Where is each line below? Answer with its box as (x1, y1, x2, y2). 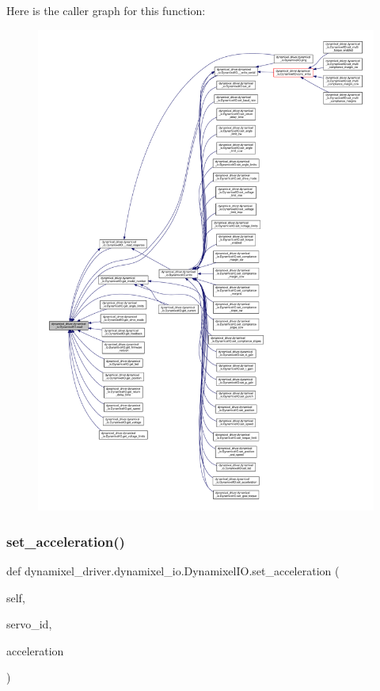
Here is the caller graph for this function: (6, 2, 206, 18)
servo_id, (6, 616, 52, 632)
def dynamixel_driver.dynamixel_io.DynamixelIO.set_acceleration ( (6, 563, 340, 579)
